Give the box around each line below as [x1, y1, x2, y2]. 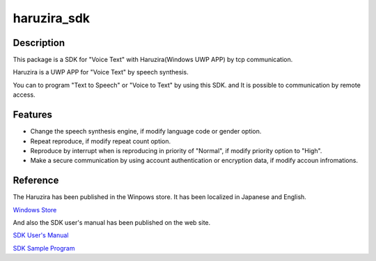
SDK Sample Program [13, 244, 75, 252]
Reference [13, 175, 59, 187]
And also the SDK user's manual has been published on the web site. [13, 219, 211, 226]
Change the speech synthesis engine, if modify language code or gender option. [30, 127, 262, 136]
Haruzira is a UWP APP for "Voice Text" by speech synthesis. [13, 68, 189, 77]
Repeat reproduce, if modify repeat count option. [30, 136, 171, 145]
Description [13, 37, 65, 49]
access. [13, 90, 36, 99]
